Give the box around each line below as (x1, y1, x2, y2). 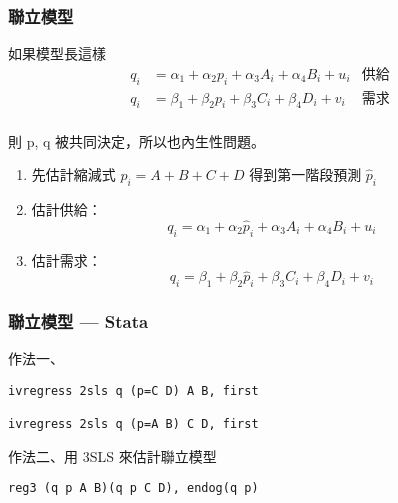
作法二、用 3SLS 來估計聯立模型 (8, 445, 217, 466)
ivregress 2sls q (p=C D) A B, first (8, 383, 259, 398)
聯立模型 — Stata (8, 309, 149, 334)
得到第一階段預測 (249, 164, 362, 185)
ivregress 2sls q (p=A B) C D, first (8, 417, 259, 432)
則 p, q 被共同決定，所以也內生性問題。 (8, 130, 266, 151)
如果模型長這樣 (8, 43, 106, 64)
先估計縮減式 (31, 164, 116, 185)
